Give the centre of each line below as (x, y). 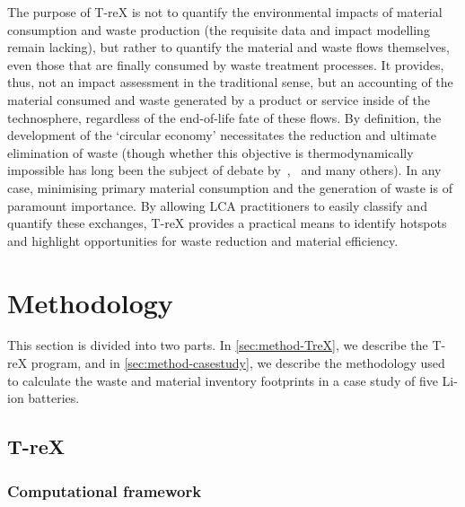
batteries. (54, 398)
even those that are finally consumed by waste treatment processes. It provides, (226, 64)
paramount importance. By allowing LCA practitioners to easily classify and (217, 205)
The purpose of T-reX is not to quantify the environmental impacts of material (225, 12)
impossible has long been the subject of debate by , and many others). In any (224, 170)
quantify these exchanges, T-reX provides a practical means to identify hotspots (227, 223)
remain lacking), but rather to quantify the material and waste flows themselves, (228, 47)
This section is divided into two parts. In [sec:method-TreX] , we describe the (218, 345)
